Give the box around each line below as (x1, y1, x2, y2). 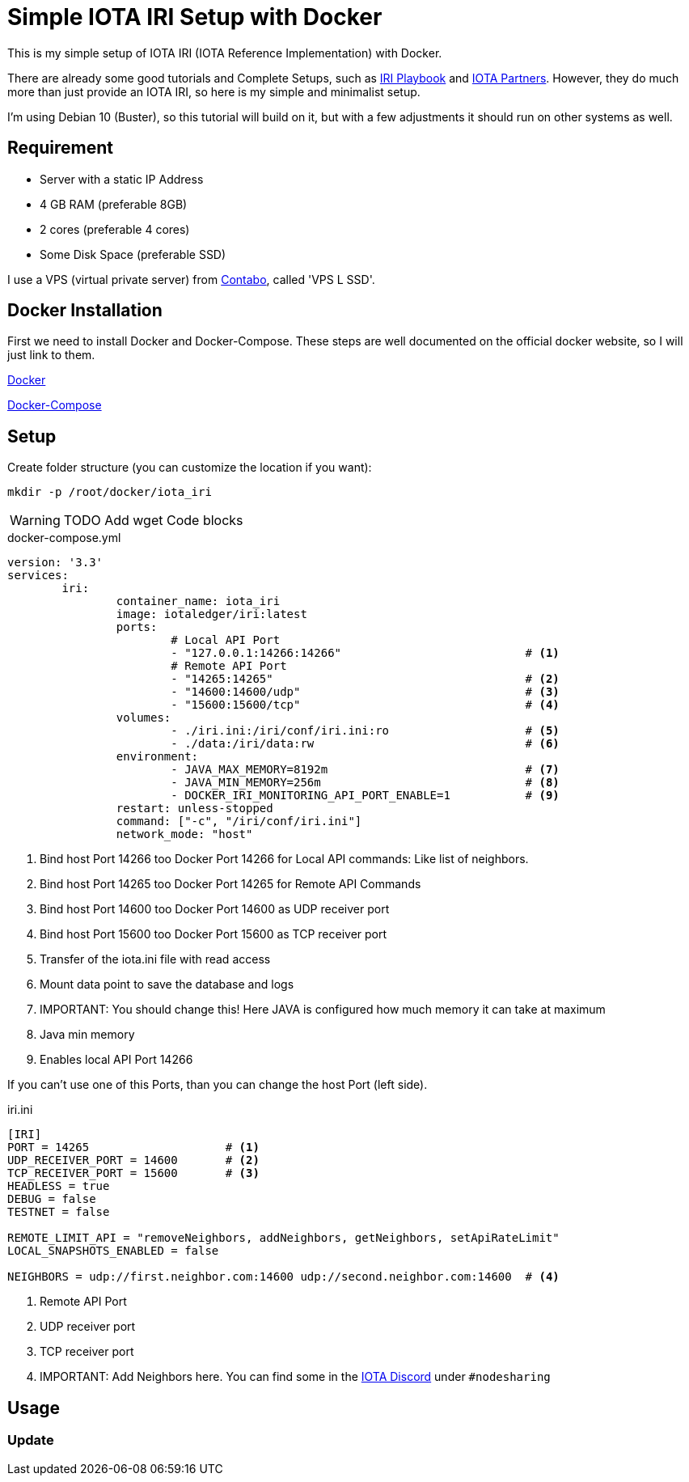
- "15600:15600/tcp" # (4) (171, 698, 560, 712)
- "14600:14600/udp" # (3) (171, 685, 560, 699)
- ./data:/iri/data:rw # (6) (171, 737, 560, 751)
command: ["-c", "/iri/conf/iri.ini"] (116, 815, 362, 828)
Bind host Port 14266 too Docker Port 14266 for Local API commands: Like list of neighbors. (40, 852, 529, 866)
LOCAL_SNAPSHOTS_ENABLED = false (7, 1244, 219, 1258)
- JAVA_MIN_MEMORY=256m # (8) (171, 776, 560, 790)
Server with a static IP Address (40, 171, 204, 186)
